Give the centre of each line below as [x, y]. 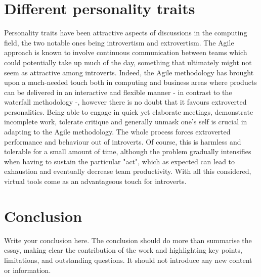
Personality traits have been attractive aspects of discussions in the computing [126, 33]
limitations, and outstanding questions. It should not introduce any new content [128, 260]
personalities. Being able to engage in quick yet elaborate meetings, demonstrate [129, 111]
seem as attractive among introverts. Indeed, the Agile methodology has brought [129, 72]
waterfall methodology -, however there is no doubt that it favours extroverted [125, 102]
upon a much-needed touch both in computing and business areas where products [130, 82]
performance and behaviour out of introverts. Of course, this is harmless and [123, 141]
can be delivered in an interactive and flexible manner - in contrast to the [118, 92]
